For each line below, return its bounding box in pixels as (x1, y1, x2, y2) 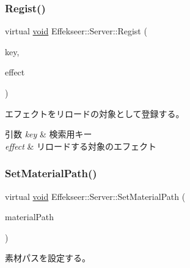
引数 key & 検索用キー (5, 128, 92, 140)
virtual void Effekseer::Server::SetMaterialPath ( (5, 190, 186, 202)
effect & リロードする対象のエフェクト (5, 139, 157, 152)
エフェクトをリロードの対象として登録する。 (5, 107, 185, 120)
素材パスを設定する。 (5, 251, 90, 264)
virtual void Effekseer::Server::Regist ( (5, 25, 147, 37)
